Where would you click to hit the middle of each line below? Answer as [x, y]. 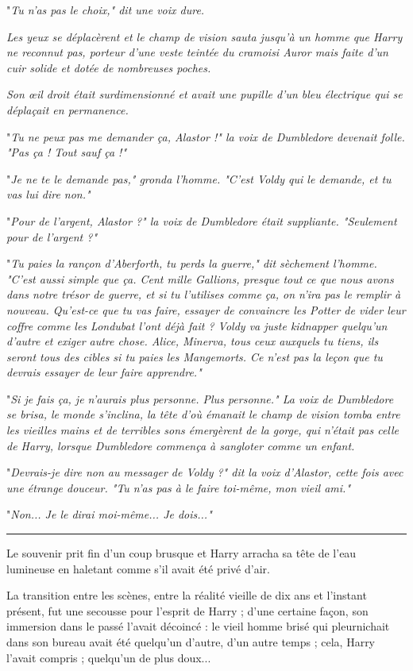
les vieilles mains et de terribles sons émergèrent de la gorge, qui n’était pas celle [203, 430]
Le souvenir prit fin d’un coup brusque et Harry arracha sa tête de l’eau [181, 553]
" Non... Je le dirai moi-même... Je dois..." [109, 514]
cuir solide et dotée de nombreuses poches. [109, 67]
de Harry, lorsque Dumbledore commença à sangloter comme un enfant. [181, 445]
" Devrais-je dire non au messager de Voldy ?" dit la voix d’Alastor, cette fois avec [205, 472]
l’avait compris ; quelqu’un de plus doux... [109, 657]
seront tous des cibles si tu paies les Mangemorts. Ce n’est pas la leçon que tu [195, 356]
